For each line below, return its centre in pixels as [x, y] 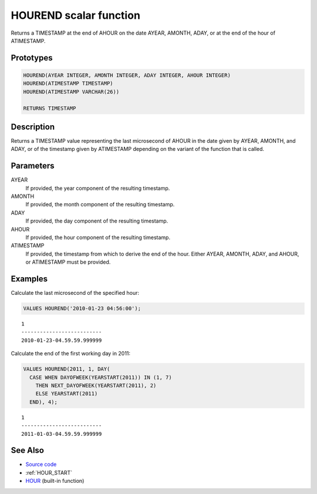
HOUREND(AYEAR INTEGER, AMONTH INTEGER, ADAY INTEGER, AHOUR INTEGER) [127, 75]
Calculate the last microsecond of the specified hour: [75, 293]
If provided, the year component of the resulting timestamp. [98, 188]
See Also [27, 450]
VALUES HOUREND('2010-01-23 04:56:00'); [82, 309]
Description [33, 127]
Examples [29, 279]
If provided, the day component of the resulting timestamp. [97, 221]
